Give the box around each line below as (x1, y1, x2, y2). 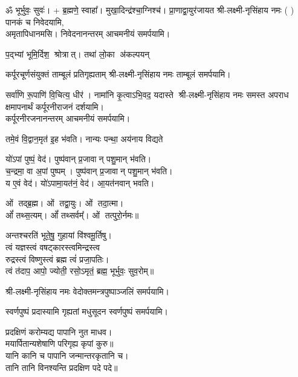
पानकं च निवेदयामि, (5, 15, 64, 28)
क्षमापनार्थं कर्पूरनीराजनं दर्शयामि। (5, 100, 105, 113)
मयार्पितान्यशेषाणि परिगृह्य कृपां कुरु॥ (5, 337, 114, 350)
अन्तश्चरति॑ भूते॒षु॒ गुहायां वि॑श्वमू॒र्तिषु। (5, 229, 112, 241)
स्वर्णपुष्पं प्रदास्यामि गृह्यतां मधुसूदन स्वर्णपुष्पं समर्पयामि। (5, 305, 168, 318)
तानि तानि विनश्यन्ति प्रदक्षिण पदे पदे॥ (5, 361, 118, 373)
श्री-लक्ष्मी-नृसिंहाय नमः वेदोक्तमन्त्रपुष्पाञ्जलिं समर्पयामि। (5, 284, 169, 297)
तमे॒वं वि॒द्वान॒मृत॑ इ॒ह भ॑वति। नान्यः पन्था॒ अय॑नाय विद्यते (5, 132, 163, 145)
